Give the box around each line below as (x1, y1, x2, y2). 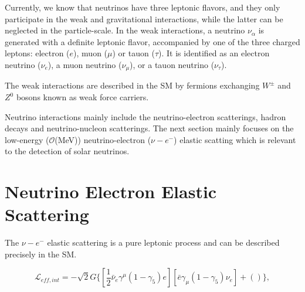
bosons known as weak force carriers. (16, 91, 149, 103)
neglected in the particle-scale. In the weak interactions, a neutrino (5, 24, 245, 36)
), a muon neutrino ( (48, 58, 122, 70)
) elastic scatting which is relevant (174, 133, 296, 145)
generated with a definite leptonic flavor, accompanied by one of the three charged (5, 35, 300, 47)
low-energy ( (5, 133, 49, 145)
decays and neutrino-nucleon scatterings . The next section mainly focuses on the (5, 122, 294, 134)
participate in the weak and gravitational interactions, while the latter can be (5, 12, 283, 25)
